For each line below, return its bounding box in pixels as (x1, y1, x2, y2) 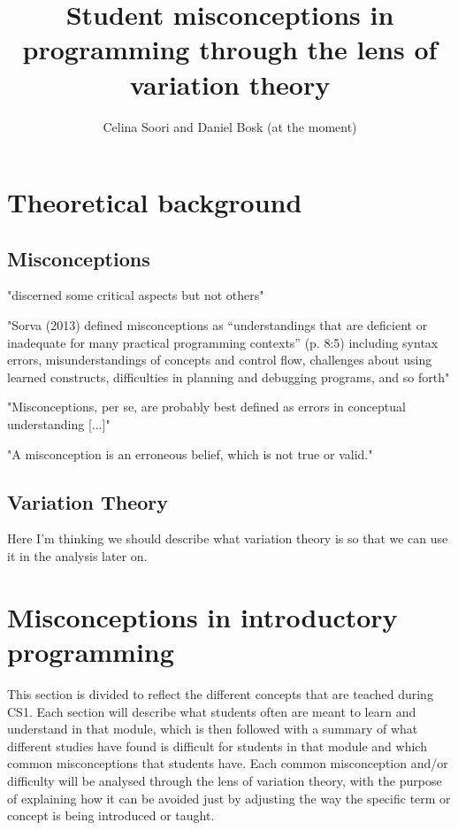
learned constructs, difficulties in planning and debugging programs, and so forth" (7, 367, 450, 386)
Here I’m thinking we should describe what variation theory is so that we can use (7, 529, 448, 548)
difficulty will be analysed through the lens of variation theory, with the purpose (7, 771, 442, 789)
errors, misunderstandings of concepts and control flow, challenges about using (7, 350, 432, 369)
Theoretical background (7, 184, 302, 220)
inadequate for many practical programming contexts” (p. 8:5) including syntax (7, 333, 439, 351)
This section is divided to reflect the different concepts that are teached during (7, 684, 433, 703)
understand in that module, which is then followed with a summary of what (7, 719, 418, 738)
